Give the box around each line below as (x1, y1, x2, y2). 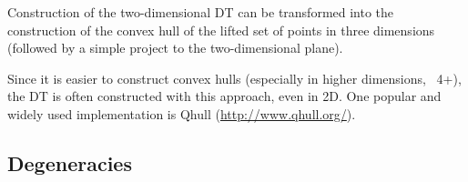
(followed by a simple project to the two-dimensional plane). (7, 38, 343, 57)
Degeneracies (7, 148, 132, 177)
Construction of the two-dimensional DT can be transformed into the (7, 3, 394, 21)
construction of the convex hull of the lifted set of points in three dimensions (7, 20, 435, 39)
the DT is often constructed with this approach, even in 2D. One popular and (7, 86, 442, 106)
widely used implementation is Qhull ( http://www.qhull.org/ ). (7, 104, 356, 123)
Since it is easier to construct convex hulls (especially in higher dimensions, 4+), (7, 68, 462, 87)
